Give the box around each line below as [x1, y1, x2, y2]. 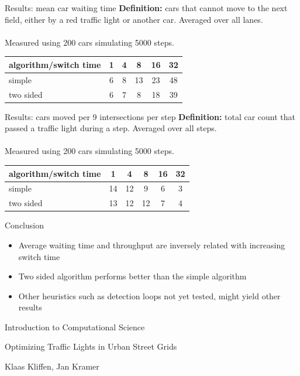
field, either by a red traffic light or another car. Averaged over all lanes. [5, 13, 263, 25]
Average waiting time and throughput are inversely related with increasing [18, 238, 285, 251]
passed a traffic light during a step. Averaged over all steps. [5, 122, 217, 134]
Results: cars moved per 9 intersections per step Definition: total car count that [5, 110, 296, 122]
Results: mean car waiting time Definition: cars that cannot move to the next [5, 2, 288, 13]
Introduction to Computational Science [5, 320, 145, 333]
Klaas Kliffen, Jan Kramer [5, 360, 99, 372]
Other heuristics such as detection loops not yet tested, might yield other [18, 289, 281, 302]
